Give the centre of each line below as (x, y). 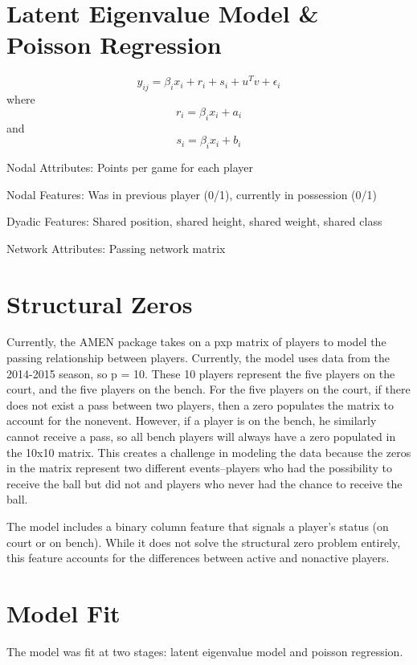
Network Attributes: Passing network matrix (116, 248)
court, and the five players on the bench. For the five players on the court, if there (208, 389)
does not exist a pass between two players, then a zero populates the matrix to (200, 404)
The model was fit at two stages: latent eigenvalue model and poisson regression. (205, 651)
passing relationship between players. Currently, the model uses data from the (198, 358)
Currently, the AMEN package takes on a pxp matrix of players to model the (196, 342)
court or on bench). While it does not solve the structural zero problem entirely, (204, 542)
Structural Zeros (100, 303)
